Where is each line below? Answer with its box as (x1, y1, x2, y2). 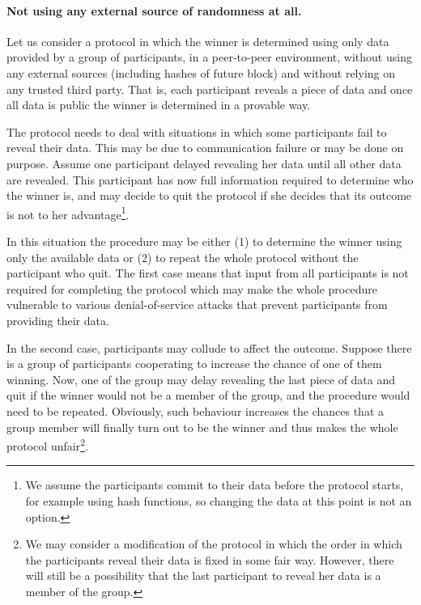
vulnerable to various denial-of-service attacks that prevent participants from (6, 296, 388, 313)
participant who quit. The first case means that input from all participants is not (6, 264, 409, 281)
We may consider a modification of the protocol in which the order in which (25, 535, 402, 552)
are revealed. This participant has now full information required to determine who (6, 171, 414, 188)
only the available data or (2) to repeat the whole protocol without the (6, 248, 359, 265)
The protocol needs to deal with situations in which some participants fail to (6, 123, 387, 140)
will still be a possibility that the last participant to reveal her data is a (25, 567, 381, 584)
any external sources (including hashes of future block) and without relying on (6, 64, 396, 81)
